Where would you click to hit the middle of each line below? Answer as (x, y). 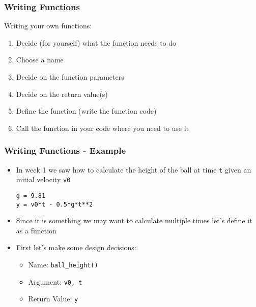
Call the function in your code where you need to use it (103, 128)
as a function (36, 230)
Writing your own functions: (48, 26)
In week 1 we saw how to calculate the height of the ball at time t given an (134, 169)
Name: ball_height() (63, 264)
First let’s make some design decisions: (76, 247)
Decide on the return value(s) (62, 94)
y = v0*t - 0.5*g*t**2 (54, 204)
